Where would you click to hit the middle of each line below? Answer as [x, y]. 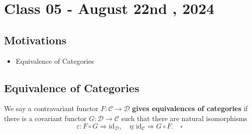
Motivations [35, 40]
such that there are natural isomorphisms [184, 118]
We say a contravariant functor [51, 108]
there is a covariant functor [45, 118]
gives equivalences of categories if [190, 108]
